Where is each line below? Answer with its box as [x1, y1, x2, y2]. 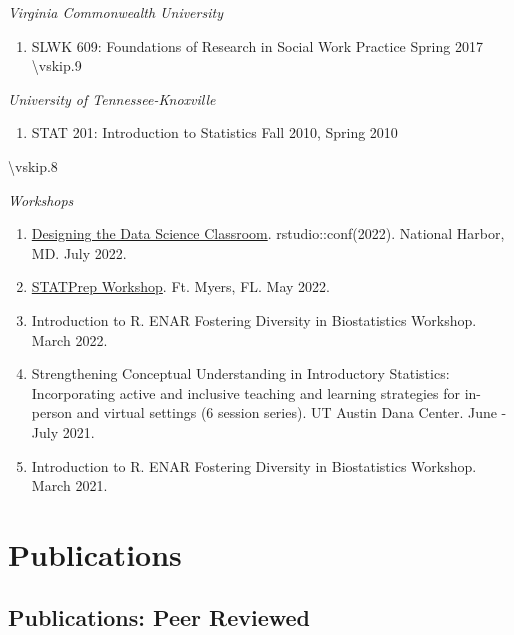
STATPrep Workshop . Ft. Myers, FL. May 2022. [31, 276, 331, 297]
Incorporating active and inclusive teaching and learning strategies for [31, 382, 461, 403]
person [31, 402, 72, 423]
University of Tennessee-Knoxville [8, 88, 216, 109]
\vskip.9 [31, 55, 82, 76]
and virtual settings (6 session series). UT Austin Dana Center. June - [76, 402, 507, 423]
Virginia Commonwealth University [8, 2, 223, 22]
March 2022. [31, 329, 108, 350]
